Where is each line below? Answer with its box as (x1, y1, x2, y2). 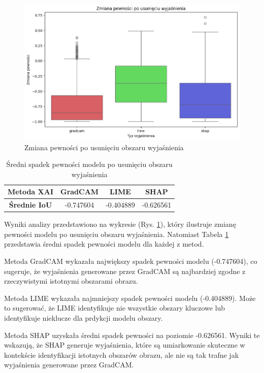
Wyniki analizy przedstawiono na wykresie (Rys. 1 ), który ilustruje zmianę (4, 219, 236, 229)
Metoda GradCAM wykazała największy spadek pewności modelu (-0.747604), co (4, 256, 257, 266)
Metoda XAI (8, 186, 53, 197)
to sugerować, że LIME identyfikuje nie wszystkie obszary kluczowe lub (4, 302, 225, 313)
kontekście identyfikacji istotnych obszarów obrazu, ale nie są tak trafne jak (4, 349, 239, 360)
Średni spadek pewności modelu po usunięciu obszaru (6, 159, 173, 169)
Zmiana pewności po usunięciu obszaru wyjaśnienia (24, 142, 184, 152)
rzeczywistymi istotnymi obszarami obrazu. (4, 276, 138, 286)
